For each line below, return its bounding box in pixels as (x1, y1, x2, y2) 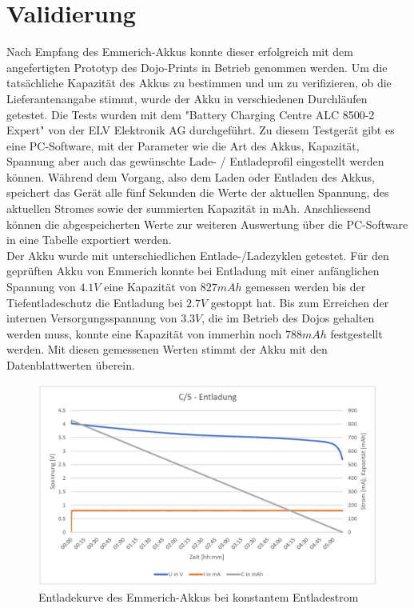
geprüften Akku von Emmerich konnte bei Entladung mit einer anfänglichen (6, 262, 380, 279)
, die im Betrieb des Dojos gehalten (201, 310, 375, 326)
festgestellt (330, 325, 383, 342)
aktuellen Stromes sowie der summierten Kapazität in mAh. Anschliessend (6, 200, 371, 217)
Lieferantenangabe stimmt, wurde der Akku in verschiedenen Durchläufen (6, 90, 368, 106)
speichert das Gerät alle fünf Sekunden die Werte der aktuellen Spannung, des (6, 184, 389, 201)
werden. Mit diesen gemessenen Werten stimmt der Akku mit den (6, 341, 328, 358)
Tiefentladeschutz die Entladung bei (6, 294, 183, 310)
